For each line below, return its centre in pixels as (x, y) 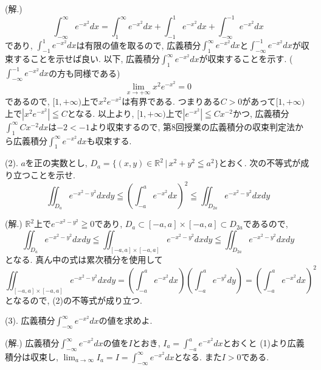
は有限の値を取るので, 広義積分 (139, 45)
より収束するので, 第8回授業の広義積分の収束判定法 (192, 126)
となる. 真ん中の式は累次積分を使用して (84, 259)
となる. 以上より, (101, 113)
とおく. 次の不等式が (260, 163)
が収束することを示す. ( (246, 59)
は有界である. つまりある (171, 101)
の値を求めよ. (126, 320)
